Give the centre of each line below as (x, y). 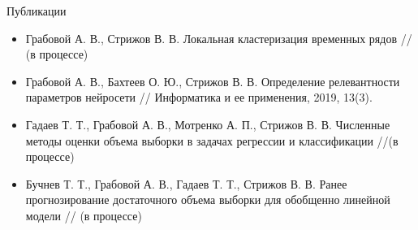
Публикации (37, 11)
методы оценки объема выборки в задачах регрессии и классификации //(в (212, 140)
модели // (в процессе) (84, 215)
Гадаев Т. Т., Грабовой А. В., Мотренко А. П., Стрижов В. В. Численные (208, 124)
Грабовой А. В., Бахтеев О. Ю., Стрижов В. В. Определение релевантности (213, 81)
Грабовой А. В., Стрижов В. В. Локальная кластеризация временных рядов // (219, 38)
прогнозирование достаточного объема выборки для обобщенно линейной (208, 200)
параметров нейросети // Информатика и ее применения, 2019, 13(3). (199, 97)
